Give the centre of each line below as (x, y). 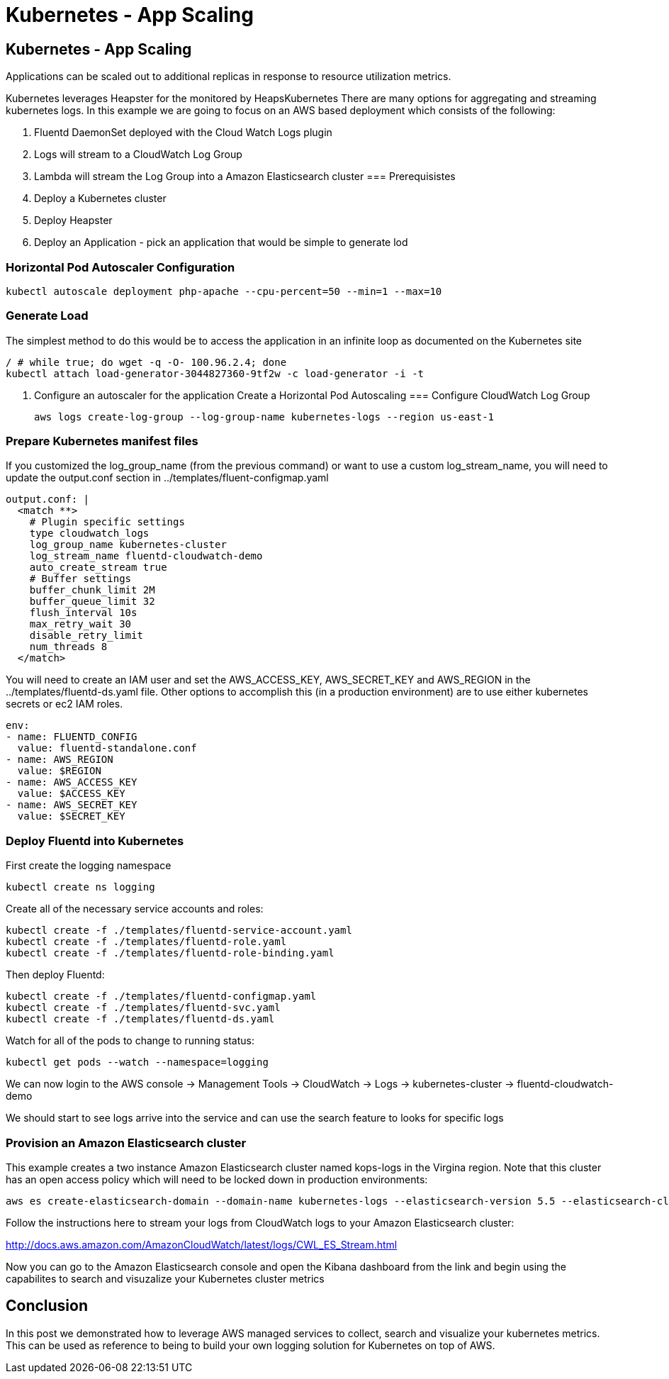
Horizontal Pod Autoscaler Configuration (120, 267)
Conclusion (47, 1306)
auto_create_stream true (98, 568)
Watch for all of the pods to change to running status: (130, 1041)
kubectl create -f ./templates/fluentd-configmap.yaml (161, 996)
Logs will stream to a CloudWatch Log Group (138, 155)
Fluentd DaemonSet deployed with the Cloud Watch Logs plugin (183, 133)
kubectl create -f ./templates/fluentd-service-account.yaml (179, 931)
